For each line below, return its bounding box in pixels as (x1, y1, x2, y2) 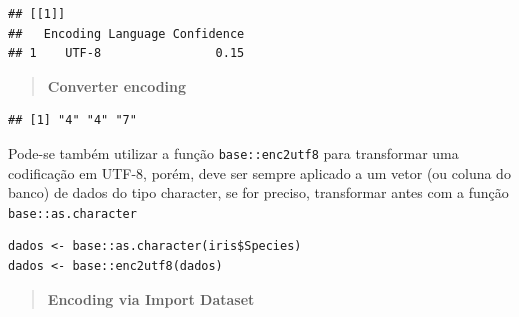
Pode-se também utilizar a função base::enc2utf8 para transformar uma (8, 142, 459, 163)
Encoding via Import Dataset (47, 288, 255, 309)
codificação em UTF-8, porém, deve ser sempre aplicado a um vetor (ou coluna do (8, 162, 511, 183)
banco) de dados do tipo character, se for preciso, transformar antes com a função (8, 182, 509, 203)
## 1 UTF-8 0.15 (8, 46, 245, 61)
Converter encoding (47, 75, 187, 96)
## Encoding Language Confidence (8, 26, 245, 41)
